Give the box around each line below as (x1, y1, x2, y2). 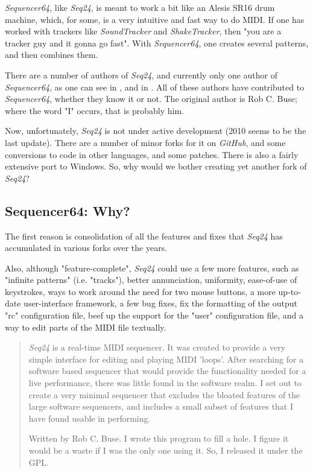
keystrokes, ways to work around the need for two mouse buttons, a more (5, 285, 276, 297)
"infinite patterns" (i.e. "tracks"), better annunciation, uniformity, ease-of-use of (5, 273, 297, 286)
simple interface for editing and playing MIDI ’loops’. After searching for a (28, 352, 304, 365)
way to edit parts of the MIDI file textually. (5, 320, 166, 333)
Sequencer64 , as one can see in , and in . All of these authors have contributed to (5, 80, 305, 93)
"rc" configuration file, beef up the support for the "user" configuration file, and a (5, 309, 304, 322)
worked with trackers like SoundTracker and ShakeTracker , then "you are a (5, 25, 282, 37)
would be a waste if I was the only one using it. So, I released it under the (28, 444, 303, 457)
